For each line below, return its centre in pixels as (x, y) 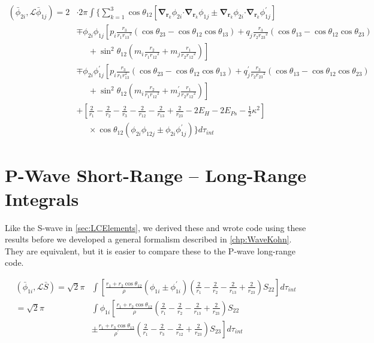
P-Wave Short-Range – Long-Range (156, 175)
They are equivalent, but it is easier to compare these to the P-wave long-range (150, 251)
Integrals (42, 198)
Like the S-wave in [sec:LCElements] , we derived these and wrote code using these (156, 227)
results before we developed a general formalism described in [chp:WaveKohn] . (148, 239)
